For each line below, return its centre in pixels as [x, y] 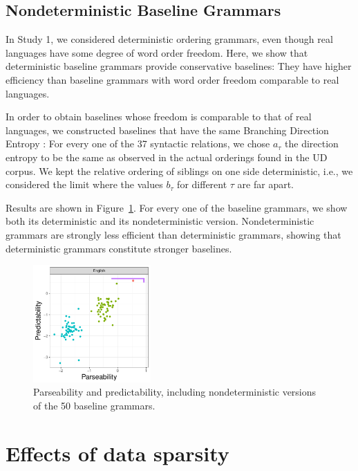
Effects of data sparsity [117, 453]
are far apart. [266, 184]
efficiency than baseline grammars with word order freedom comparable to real [172, 79]
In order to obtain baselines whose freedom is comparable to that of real [159, 117]
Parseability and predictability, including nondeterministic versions [175, 392]
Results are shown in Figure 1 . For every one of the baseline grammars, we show [177, 207]
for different [202, 184]
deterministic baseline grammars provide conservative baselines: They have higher [179, 66]
